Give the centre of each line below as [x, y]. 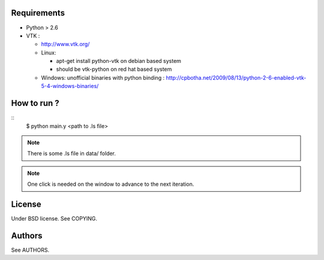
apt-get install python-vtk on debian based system [118, 61]
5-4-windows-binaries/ [70, 86]
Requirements [38, 13]
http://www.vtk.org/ [65, 44]
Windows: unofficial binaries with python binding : [103, 77]
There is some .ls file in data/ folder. [72, 153]
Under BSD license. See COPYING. [54, 219]
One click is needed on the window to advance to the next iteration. [111, 184]
